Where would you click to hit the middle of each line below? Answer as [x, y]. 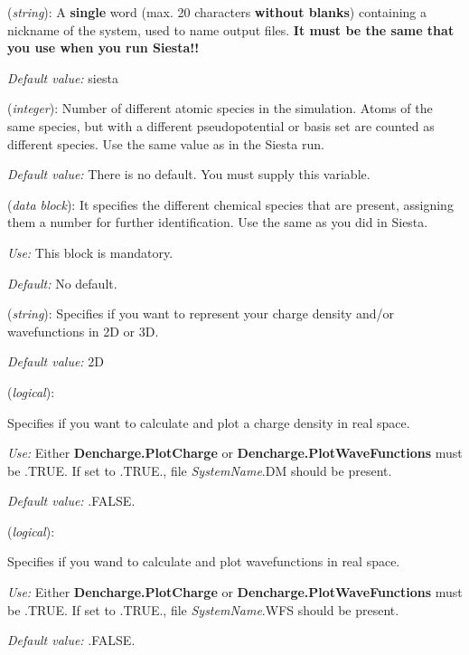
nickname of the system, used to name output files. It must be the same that [231, 29]
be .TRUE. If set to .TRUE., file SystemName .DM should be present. [200, 470]
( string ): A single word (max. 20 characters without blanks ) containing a [217, 12]
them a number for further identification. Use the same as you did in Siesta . [218, 222]
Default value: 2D [56, 361]
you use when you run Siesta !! [103, 47]
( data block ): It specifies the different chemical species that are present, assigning [230, 204]
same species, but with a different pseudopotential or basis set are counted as [221, 125]
